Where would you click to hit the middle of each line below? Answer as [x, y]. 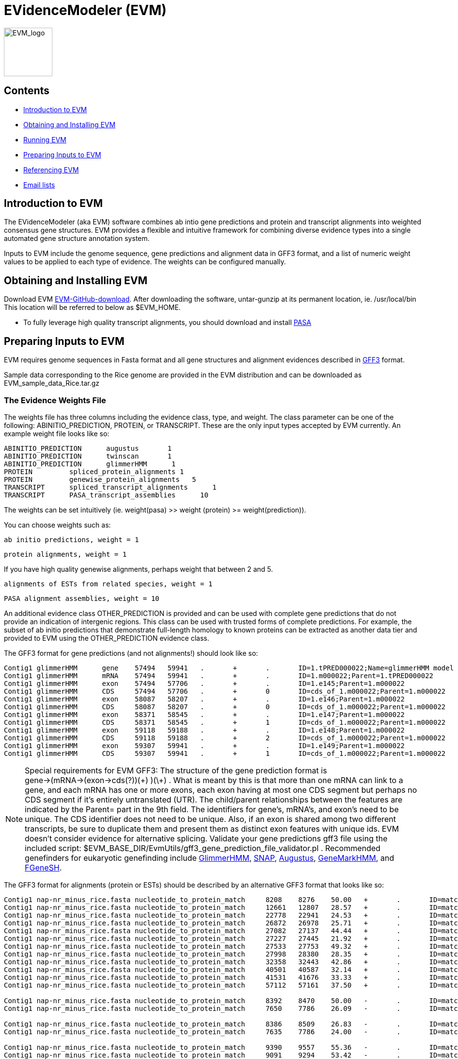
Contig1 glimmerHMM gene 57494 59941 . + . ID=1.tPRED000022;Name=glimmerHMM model [229, 668]
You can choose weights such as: [57, 525]
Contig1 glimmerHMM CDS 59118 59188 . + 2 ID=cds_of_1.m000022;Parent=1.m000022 [225, 738]
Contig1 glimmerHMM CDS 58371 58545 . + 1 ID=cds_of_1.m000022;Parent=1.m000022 [225, 722]
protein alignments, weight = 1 [65, 554]
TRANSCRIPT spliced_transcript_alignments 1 [110, 487]
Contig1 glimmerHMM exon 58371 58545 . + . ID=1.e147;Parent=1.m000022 [204, 714]
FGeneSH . [43, 867]
